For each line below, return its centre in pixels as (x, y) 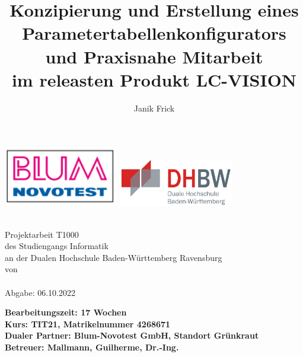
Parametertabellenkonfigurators (154, 33)
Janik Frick (154, 108)
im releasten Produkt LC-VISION (154, 79)
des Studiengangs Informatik (57, 246)
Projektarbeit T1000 (42, 234)
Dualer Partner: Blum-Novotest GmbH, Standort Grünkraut (132, 335)
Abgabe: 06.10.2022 (40, 292)
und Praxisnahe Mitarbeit (154, 56)
